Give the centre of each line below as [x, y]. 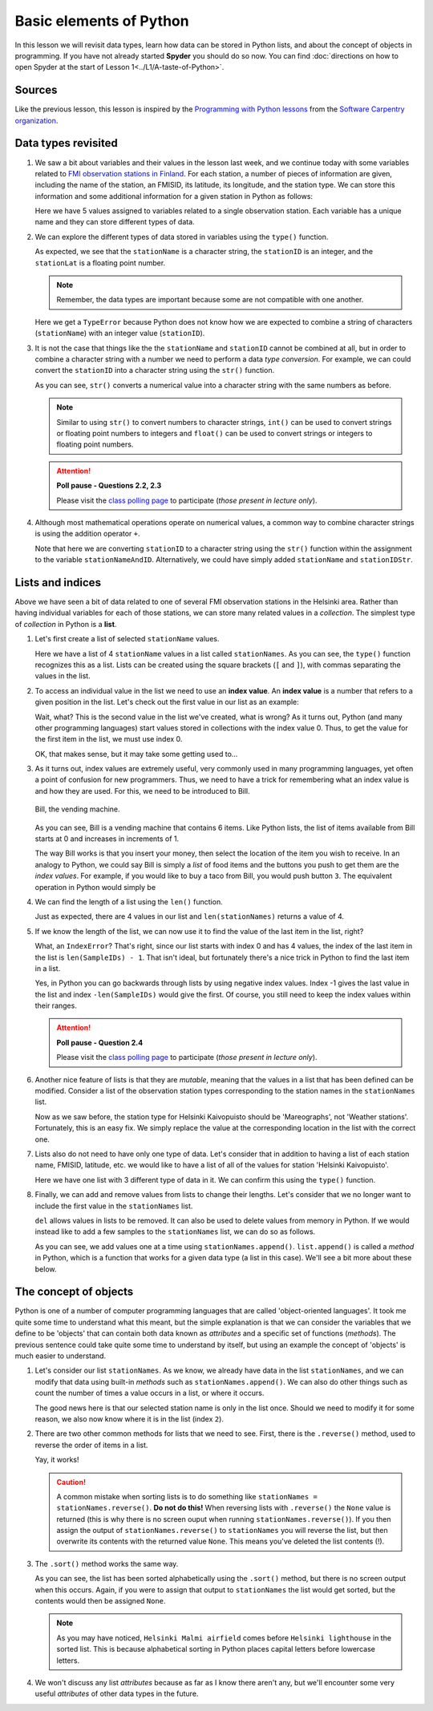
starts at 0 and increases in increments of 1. [107, 839]
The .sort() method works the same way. [107, 1563]
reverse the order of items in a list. [91, 1445]
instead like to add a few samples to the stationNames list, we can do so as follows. [175, 1232]
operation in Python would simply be [95, 887]
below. [46, 1269]
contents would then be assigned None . [100, 1601]
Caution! [71, 1482]
